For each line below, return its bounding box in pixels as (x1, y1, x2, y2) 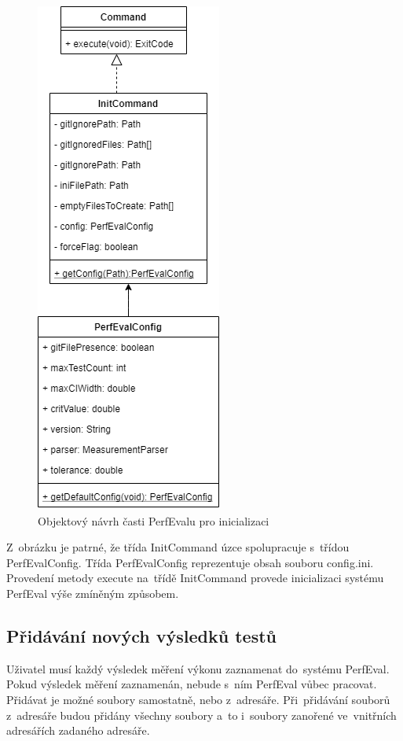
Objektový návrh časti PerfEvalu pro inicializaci (38, 512, 269, 529)
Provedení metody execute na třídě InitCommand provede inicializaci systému (6, 570, 384, 586)
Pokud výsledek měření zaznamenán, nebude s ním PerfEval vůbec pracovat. (6, 676, 377, 692)
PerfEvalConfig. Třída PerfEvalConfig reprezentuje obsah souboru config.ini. (6, 554, 374, 570)
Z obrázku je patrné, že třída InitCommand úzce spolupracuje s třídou (6, 539, 350, 555)
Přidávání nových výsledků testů (6, 623, 277, 647)
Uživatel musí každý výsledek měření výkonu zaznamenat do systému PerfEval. (6, 660, 390, 676)
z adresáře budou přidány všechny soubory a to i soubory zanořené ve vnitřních (6, 706, 397, 723)
